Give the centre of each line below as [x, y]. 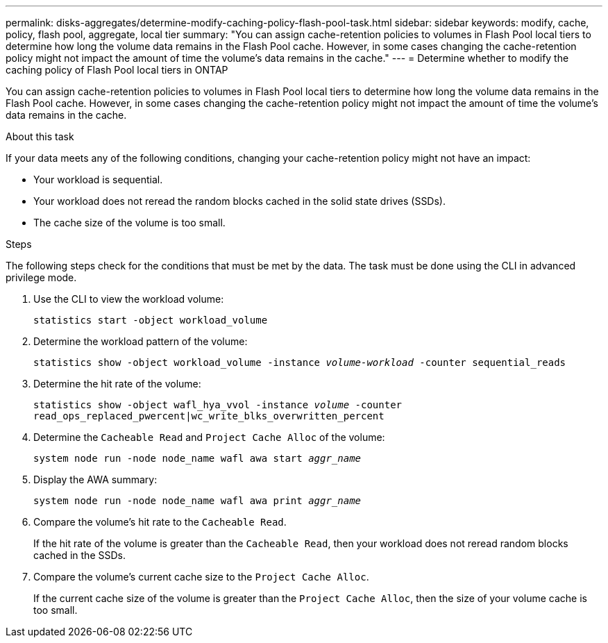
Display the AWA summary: [95, 479]
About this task [40, 136]
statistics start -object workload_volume [151, 320]
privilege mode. [41, 277]
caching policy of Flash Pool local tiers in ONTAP [117, 70]
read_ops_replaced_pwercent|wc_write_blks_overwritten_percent [209, 416]
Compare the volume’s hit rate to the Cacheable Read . [160, 522]
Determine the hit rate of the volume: [117, 384]
